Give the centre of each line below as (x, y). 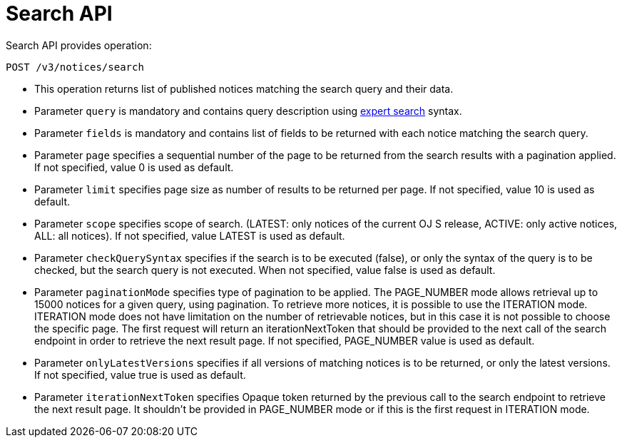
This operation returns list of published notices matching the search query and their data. (244, 88)
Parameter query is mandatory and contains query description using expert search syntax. (248, 111)
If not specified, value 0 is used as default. (134, 167)
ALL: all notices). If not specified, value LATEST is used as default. (190, 235)
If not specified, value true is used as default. (140, 375)
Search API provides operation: (79, 45)
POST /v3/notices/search (75, 67)
